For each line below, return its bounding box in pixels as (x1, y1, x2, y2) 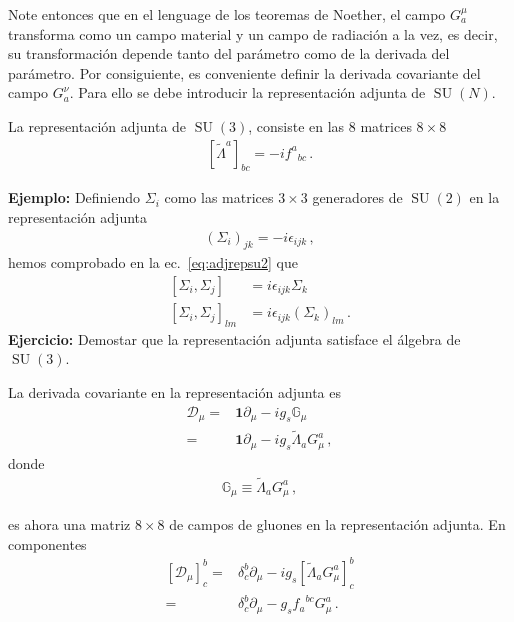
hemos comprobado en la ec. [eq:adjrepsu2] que (8, 252, 298, 273)
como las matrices (164, 187, 274, 208)
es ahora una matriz (8, 514, 131, 535)
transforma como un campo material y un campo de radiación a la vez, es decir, (8, 23, 498, 44)
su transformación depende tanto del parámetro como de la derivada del (8, 43, 450, 64)
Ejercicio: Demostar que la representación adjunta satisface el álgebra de (8, 328, 461, 349)
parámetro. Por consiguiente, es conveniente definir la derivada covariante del (8, 62, 481, 83)
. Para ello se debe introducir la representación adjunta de (69, 82, 426, 103)
